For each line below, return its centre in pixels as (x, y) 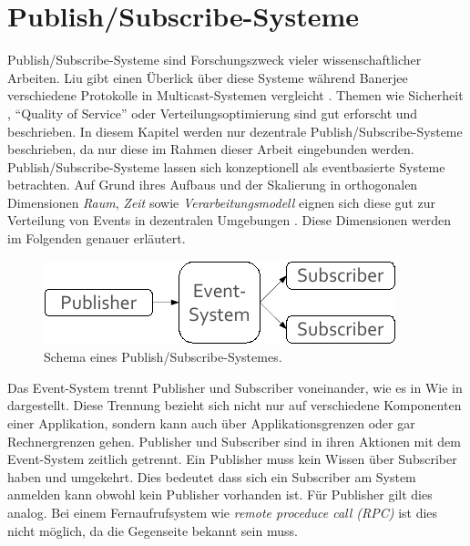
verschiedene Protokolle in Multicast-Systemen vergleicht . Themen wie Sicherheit (235, 95)
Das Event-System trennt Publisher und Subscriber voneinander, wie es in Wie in (235, 387)
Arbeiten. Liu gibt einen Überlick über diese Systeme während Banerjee (208, 77)
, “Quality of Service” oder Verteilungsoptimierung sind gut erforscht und (213, 113)
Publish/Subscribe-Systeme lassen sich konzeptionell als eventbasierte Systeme (226, 166)
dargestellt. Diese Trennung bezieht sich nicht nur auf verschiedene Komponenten (235, 405)
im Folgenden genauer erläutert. (97, 238)
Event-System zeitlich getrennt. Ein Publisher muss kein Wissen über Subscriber (232, 459)
